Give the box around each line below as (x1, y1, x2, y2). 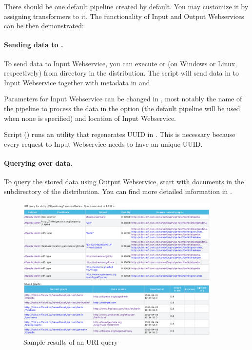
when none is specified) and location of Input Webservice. (4, 113, 176, 123)
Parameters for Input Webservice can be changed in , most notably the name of (4, 94, 242, 104)
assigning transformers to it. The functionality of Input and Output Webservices (4, 11, 244, 21)
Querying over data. (4, 157, 73, 168)
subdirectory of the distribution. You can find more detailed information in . (4, 186, 232, 196)
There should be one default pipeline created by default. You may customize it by (4, 1, 249, 11)
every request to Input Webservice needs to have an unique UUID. (4, 138, 203, 149)
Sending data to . (4, 39, 63, 50)
